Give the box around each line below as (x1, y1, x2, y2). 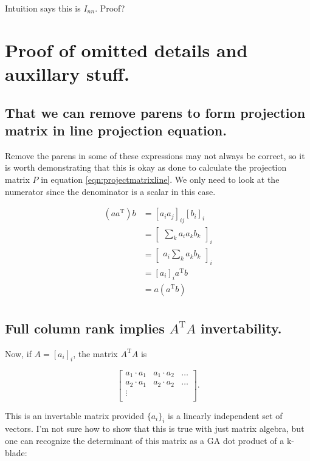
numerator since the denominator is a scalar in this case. (5, 185, 216, 197)
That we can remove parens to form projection (5, 103, 306, 121)
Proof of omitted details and (5, 37, 248, 62)
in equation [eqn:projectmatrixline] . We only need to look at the (41, 172, 280, 185)
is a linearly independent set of (168, 409, 283, 422)
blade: (5, 446, 27, 459)
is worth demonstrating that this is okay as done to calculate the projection (5, 161, 287, 174)
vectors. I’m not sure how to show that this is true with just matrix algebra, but (5, 422, 305, 435)
